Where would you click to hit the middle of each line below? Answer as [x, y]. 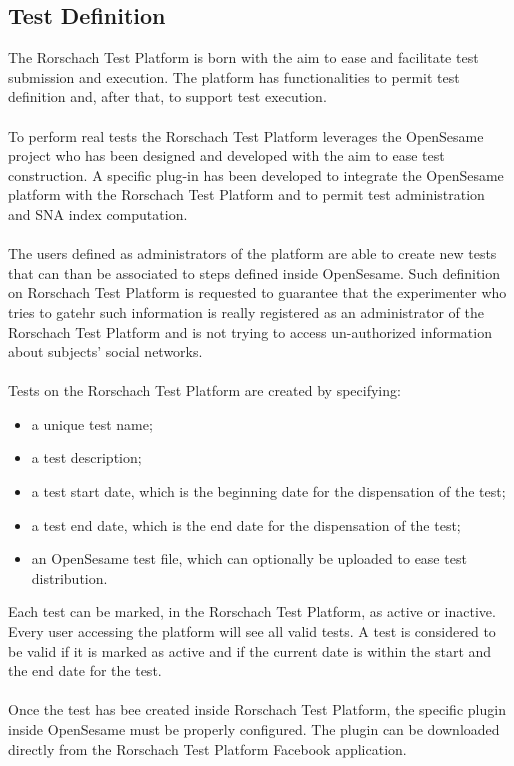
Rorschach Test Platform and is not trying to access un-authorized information [250, 331]
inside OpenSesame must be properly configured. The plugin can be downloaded [254, 729]
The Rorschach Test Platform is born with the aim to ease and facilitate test [243, 57]
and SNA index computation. [98, 213]
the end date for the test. [85, 670]
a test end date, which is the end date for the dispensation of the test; [246, 524]
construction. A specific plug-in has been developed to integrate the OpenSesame [256, 174]
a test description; [86, 457]
